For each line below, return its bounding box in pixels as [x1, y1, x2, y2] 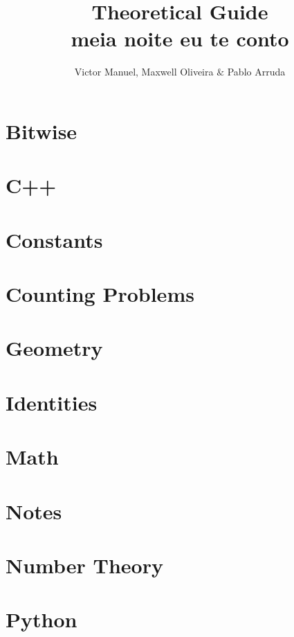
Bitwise [6, 116, 77, 145]
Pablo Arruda [227, 64, 286, 79]
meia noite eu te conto [71, 24, 289, 53]
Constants [6, 225, 103, 253]
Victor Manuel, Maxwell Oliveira [74, 64, 214, 79]
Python [6, 605, 77, 634]
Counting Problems [6, 280, 194, 308]
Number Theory [6, 550, 163, 579]
